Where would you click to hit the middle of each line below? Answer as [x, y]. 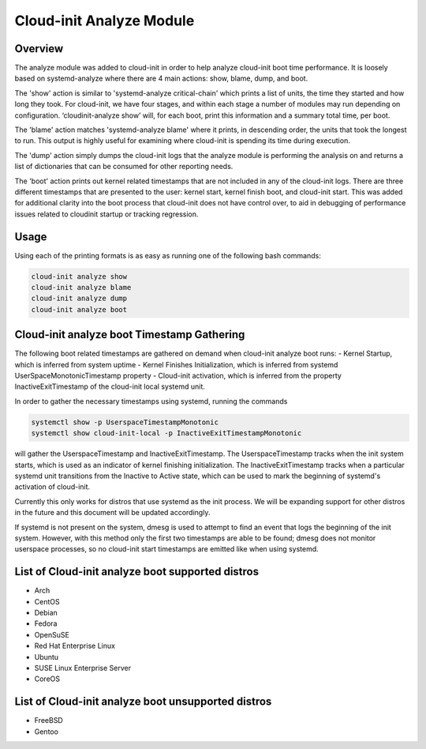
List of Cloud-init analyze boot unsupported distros [143, 702]
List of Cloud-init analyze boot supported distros [137, 572]
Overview [39, 49]
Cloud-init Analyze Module [105, 21]
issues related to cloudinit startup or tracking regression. [106, 214]
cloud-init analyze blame [81, 288]
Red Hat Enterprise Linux [75, 646]
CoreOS [47, 679]
